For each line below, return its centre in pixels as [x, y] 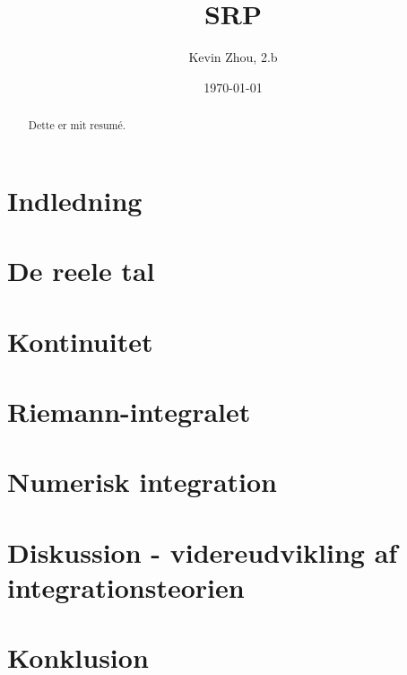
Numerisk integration [142, 482]
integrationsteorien [126, 587]
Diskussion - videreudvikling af [203, 552]
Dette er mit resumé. [77, 125]
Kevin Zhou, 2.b [233, 57]
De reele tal [81, 271]
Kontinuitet [80, 341]
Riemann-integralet [129, 411]
